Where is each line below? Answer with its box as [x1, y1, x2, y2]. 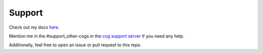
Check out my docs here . [9, 24, 60, 30]
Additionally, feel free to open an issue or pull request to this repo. [9, 42, 142, 48]
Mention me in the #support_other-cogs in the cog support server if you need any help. [9, 33, 185, 39]
